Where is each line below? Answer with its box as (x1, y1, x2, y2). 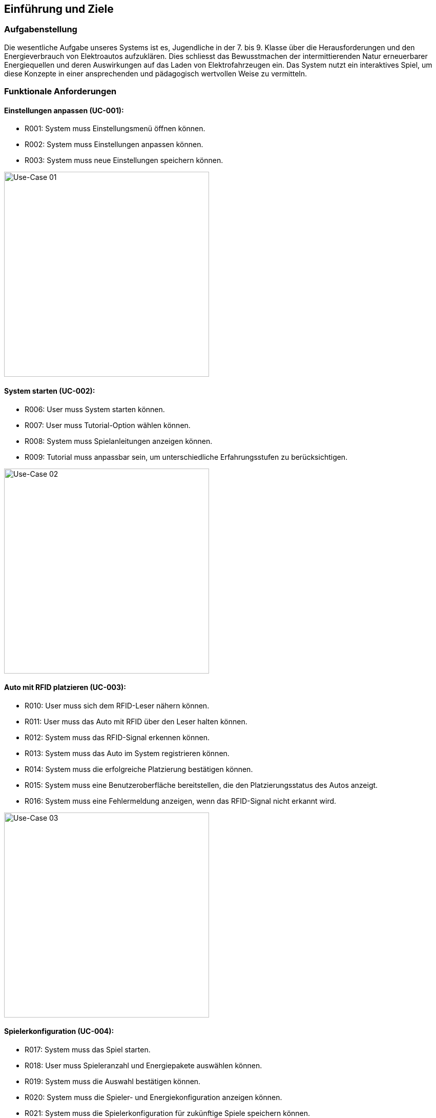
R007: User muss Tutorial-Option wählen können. (25, 420, 191, 430)
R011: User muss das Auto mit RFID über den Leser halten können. (25, 717, 247, 726)
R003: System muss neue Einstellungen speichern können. (25, 156, 223, 165)
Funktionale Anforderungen (4, 86, 117, 97)
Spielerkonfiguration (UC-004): (4, 1027, 114, 1036)
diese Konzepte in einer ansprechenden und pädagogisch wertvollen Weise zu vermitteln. (4, 69, 307, 78)
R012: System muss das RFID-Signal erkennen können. (25, 733, 210, 742)
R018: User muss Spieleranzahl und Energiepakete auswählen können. (25, 1061, 262, 1070)
